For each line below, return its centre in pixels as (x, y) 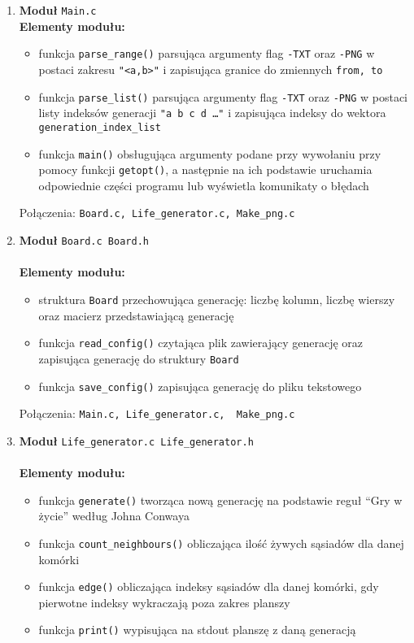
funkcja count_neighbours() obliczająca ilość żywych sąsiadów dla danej (221, 543)
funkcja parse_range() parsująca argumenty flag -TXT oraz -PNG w (207, 53)
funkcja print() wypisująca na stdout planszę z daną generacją (197, 630)
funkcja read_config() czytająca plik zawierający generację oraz (201, 343)
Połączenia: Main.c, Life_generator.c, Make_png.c (157, 413)
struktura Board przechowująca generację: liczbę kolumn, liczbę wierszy (217, 299)
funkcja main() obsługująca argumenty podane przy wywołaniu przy (210, 153)
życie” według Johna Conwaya (114, 516)
